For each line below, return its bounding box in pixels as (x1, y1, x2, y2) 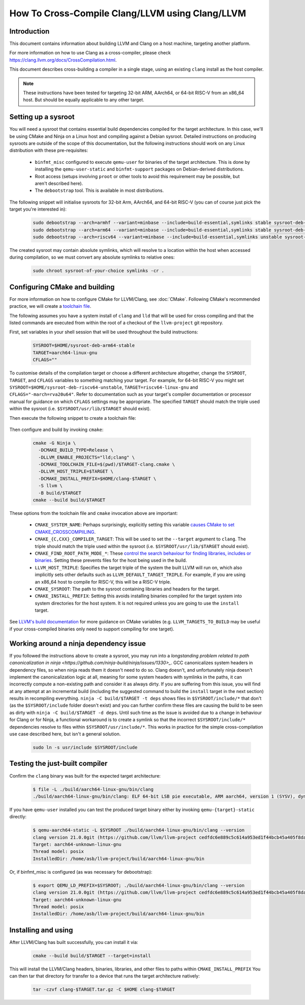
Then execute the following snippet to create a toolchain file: (9, 415, 137, 421)
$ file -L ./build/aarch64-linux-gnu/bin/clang (33, 786, 154, 792)
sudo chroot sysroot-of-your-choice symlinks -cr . (33, 268, 165, 274)
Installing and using (9, 926, 73, 934)
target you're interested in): (9, 206, 67, 212)
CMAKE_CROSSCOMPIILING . (35, 529, 96, 535)
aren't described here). (35, 181, 83, 187)
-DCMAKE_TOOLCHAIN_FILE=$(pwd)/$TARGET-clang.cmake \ (38, 462, 175, 468)
